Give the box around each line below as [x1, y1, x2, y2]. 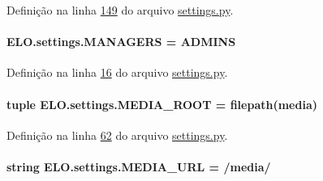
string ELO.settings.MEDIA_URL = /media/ [6, 158, 271, 175]
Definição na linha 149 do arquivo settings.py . [6, 2, 234, 18]
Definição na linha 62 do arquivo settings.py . [6, 126, 228, 143]
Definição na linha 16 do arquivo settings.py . [6, 64, 228, 81]
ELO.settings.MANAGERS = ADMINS [6, 33, 236, 50]
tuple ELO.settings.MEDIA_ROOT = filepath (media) [6, 95, 317, 112]
